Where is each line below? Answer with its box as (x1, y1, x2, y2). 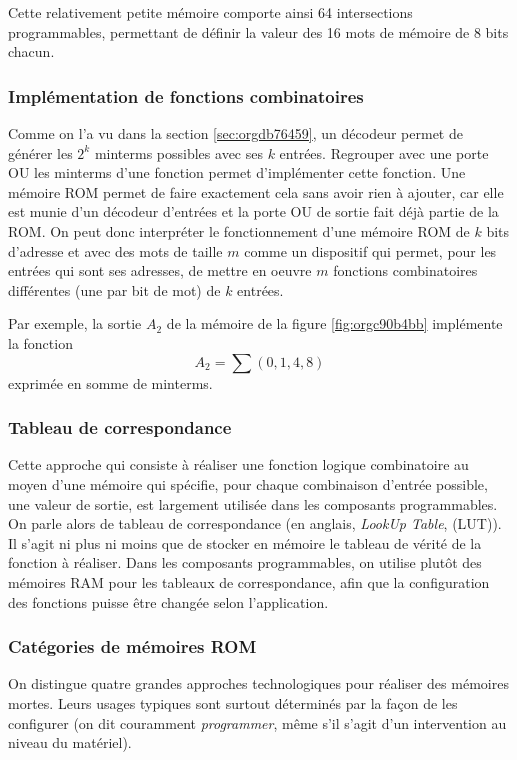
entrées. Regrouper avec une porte (279, 142, 489, 163)
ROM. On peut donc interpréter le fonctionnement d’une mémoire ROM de (8, 220, 470, 241)
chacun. (8, 41, 55, 62)
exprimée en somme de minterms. (8, 372, 213, 393)
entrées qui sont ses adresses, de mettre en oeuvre (8, 260, 312, 281)
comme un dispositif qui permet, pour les (244, 240, 497, 261)
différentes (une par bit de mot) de (8, 279, 221, 300)
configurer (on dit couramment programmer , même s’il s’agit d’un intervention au (8, 712, 507, 733)
